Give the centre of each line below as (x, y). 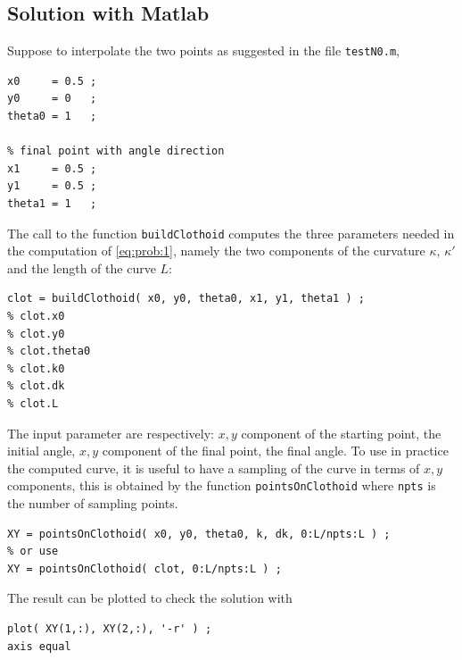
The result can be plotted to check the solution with (150, 598)
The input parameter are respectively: (111, 433)
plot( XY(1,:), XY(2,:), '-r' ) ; (110, 629)
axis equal (39, 646)
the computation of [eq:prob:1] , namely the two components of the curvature (216, 251)
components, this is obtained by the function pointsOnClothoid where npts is (222, 485)
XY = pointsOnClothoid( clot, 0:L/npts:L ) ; (144, 568)
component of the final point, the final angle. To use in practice (275, 451)
